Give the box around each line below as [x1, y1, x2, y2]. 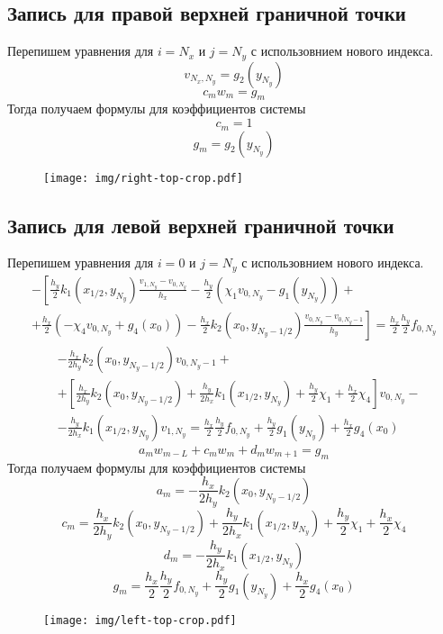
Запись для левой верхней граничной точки [7, 211, 394, 239]
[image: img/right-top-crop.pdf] [43, 171, 243, 185]
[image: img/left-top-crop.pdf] [43, 613, 237, 627]
